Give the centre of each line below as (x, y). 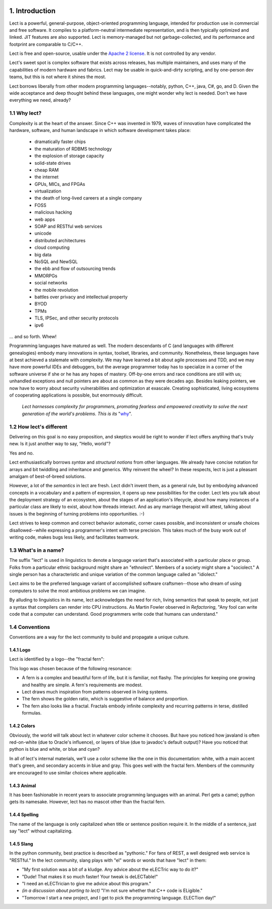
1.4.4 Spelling (24, 815)
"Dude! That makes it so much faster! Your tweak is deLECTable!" (90, 876)
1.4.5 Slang (21, 844)
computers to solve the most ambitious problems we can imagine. (78, 591)
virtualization (48, 191)
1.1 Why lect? (25, 113)
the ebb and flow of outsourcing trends (75, 269)
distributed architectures (60, 240)
